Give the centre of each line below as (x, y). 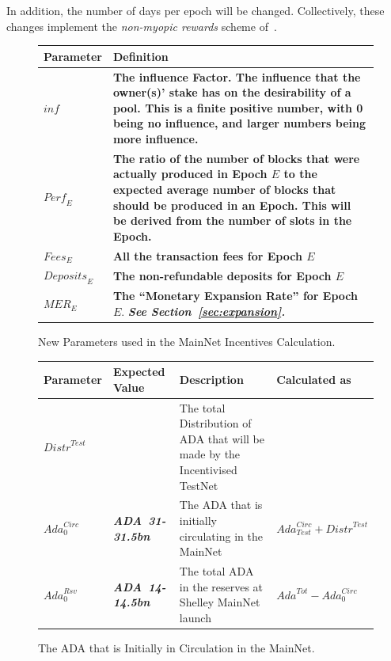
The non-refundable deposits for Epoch (222, 275)
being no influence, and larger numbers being (239, 123)
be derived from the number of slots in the (232, 220)
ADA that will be (222, 438)
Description (211, 380)
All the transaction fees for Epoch (207, 255)
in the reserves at (221, 586)
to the (300, 174)
